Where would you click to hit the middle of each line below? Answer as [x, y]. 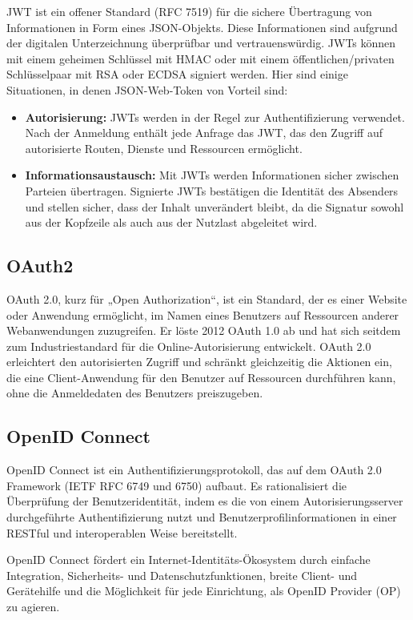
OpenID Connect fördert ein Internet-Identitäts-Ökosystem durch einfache [188, 560]
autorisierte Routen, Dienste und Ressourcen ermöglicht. [164, 148]
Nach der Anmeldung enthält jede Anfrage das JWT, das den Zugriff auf [204, 133]
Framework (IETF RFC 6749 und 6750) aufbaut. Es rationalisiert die [177, 485]
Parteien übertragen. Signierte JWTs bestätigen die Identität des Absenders [212, 190]
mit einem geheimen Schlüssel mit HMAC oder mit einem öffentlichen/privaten [200, 58]
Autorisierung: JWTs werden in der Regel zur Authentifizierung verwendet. [215, 117]
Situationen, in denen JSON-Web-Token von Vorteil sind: [147, 89]
